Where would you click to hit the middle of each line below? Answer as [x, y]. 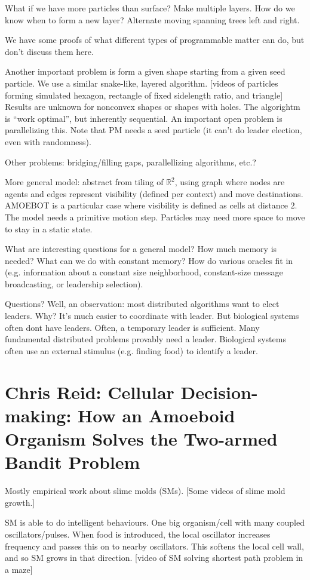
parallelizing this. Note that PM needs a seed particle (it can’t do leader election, [154, 130]
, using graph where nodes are [230, 182]
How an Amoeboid [156, 415]
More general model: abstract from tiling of [84, 182]
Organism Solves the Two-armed [141, 438]
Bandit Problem [73, 462]
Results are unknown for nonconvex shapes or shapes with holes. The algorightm [153, 107]
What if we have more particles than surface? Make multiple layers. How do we [150, 8]
